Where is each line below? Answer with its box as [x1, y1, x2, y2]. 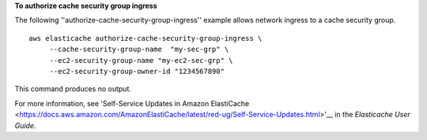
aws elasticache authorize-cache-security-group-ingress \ [28, 34, 263, 42]
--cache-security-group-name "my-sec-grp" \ [49, 45, 229, 54]
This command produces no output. [14, 84, 132, 94]
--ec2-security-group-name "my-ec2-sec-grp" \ [49, 56, 233, 64]
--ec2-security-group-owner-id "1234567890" [49, 67, 225, 76]
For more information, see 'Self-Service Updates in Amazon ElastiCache [14, 98, 250, 108]
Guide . [14, 120, 36, 130]
